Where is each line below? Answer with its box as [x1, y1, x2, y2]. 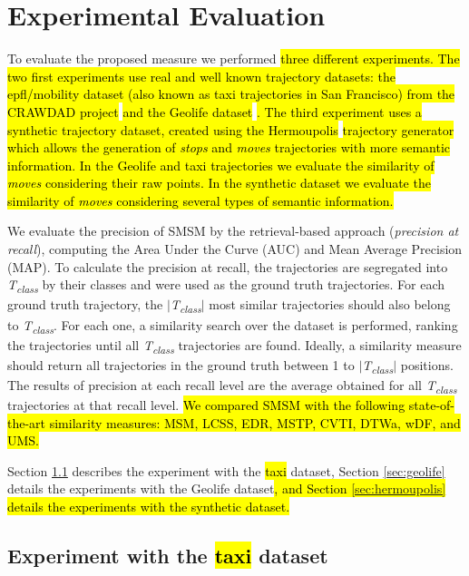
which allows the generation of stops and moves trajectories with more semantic [7, 138, 451, 157]
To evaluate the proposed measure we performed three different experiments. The [7, 49, 460, 68]
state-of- [408, 395, 455, 414]
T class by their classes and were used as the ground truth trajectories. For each [7, 275, 445, 297]
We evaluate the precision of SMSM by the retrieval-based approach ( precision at [7, 221, 459, 240]
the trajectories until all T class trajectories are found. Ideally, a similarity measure [7, 335, 462, 356]
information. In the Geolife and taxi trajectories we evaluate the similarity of [7, 155, 435, 174]
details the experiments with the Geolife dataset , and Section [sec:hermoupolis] [7, 479, 446, 498]
